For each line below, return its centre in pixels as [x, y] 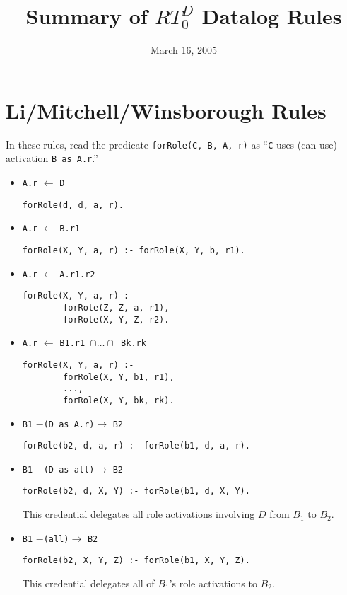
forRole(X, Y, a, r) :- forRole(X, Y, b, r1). [134, 250]
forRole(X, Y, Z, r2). [116, 319]
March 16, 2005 [184, 50]
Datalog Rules [272, 16]
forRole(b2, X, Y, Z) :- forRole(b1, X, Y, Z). [136, 561]
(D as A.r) [69, 424]
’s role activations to [213, 583]
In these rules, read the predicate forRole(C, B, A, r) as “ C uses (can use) [171, 144]
